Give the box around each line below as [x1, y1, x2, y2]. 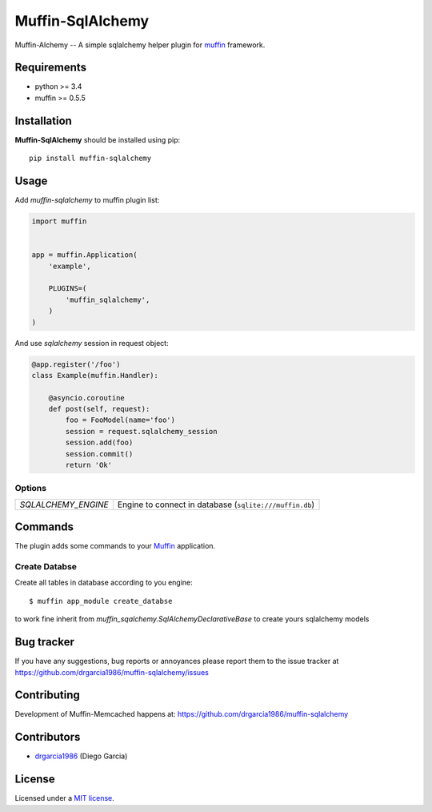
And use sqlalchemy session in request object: [14, 338, 169, 348]
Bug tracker [14, 635, 75, 649]
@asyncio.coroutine [48, 393, 126, 402]
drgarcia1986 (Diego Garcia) [34, 751, 128, 761]
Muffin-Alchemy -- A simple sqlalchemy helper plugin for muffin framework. [14, 40, 266, 50]
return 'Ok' [65, 460, 112, 470]
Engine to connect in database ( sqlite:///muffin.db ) [117, 499, 315, 510]
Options [14, 483, 47, 494]
